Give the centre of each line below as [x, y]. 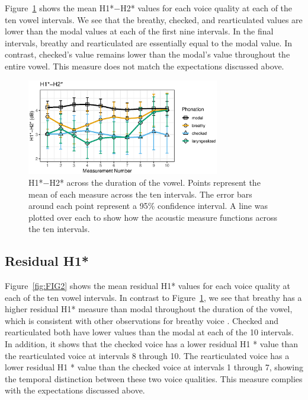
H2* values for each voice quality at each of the [206, 8]
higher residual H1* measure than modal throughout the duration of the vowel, [149, 309]
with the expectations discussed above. [75, 390]
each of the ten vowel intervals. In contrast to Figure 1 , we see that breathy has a [153, 297]
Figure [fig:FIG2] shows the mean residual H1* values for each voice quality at [147, 286]
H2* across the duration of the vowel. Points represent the [155, 182]
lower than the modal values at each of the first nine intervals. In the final [139, 31]
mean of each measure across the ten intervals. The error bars [140, 194]
